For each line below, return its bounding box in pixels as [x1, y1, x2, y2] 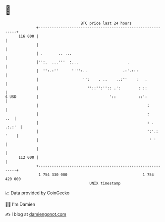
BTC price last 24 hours [80, 21, 132, 26]
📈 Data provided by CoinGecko [5, 190, 70, 196]
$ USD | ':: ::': [5, 94, 148, 99]
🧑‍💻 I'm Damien [5, 201, 36, 207]
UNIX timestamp [89, 180, 121, 186]
